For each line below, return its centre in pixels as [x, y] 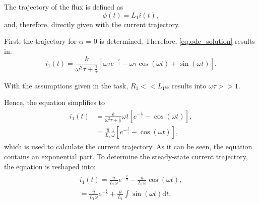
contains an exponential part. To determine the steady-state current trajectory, [126, 157]
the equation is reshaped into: [50, 166]
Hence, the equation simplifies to [55, 102]
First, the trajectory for [40, 41]
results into [189, 85]
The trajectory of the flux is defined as [64, 7]
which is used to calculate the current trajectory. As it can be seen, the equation [128, 146]
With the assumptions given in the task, [66, 85]
